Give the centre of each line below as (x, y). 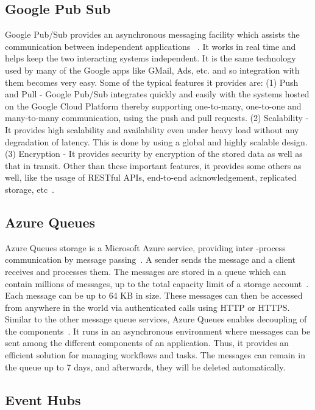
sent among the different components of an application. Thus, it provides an (147, 343)
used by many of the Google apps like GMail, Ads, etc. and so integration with (152, 70)
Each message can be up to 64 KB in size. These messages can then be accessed (154, 295)
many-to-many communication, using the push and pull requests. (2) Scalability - (157, 118)
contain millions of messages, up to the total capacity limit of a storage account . (157, 283)
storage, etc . (30, 189)
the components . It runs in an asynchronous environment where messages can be (158, 331)
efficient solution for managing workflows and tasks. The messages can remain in (155, 355)
